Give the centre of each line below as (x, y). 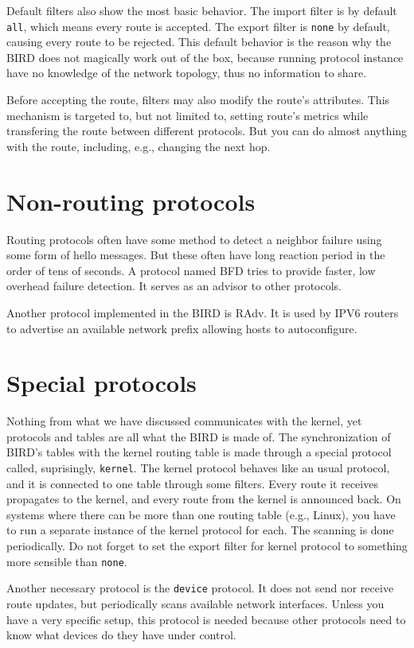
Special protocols (102, 383)
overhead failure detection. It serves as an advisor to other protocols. (174, 286)
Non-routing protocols (131, 201)
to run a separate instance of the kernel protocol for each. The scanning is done (200, 530)
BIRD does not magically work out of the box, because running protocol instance (205, 57)
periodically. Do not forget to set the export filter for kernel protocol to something (207, 546)
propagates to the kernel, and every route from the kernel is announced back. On (204, 499)
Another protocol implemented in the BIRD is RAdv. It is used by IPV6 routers (203, 312)
